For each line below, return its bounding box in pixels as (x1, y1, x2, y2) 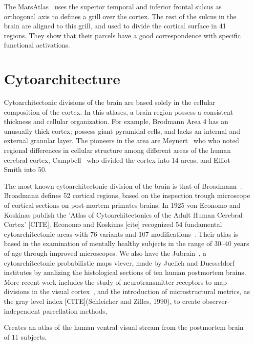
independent (4, 305, 41, 316)
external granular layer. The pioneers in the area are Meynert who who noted (4, 135, 239, 146)
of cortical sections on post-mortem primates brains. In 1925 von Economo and (4, 200, 241, 210)
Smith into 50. (4, 164, 47, 174)
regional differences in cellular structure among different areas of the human (4, 145, 231, 155)
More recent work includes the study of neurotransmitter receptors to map (4, 276, 227, 287)
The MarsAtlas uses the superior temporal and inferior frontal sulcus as (4, 1, 222, 11)
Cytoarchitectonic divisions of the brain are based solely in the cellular (4, 97, 215, 107)
